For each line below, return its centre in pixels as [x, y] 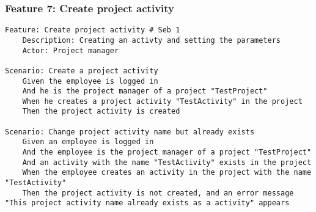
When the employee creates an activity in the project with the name [167, 173]
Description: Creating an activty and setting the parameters [152, 40]
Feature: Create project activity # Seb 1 [93, 30]
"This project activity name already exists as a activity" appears [147, 203]
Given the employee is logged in [90, 81]
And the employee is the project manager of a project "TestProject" [167, 152]
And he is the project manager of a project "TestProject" [145, 91]
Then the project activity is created [101, 111]
